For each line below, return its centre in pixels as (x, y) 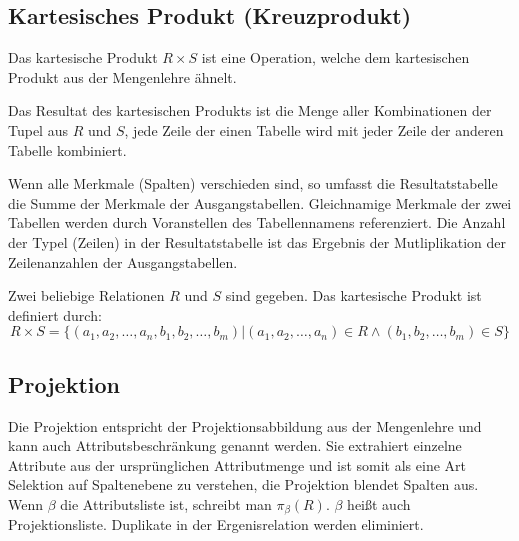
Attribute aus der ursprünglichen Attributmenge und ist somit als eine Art (237, 464)
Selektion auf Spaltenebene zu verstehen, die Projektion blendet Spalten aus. (243, 484)
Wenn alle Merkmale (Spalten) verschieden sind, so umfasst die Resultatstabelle (253, 183)
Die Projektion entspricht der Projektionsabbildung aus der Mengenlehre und (245, 425)
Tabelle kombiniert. (67, 149)
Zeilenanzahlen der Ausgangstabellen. (123, 261)
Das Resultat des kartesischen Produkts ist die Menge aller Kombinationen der (250, 110)
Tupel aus (38, 129)
